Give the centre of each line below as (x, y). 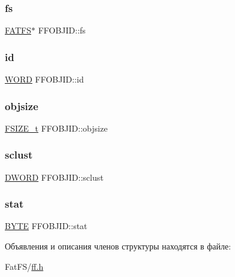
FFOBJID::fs (62, 30)
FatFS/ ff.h (24, 266)
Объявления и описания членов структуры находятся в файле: (118, 246)
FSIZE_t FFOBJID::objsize (56, 128)
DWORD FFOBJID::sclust (54, 177)
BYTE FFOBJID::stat (46, 226)
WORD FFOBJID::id (44, 79)
